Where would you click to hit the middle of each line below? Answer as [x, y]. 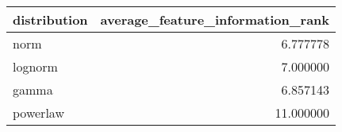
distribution [50, 19]
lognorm [35, 66]
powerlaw [38, 113]
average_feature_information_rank [215, 19]
